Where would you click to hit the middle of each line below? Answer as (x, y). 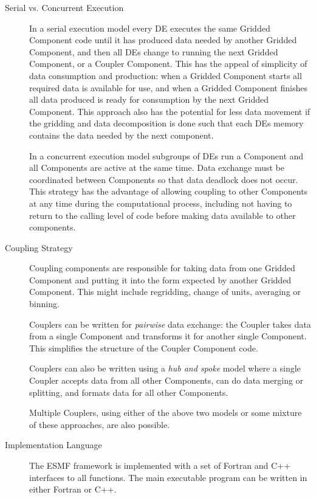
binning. (44, 304)
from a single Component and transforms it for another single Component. (168, 336)
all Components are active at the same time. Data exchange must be (157, 168)
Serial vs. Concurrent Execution (64, 7)
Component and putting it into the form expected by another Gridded (160, 279)
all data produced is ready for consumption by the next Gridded (149, 99)
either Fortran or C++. (73, 489)
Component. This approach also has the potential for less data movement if (170, 111)
